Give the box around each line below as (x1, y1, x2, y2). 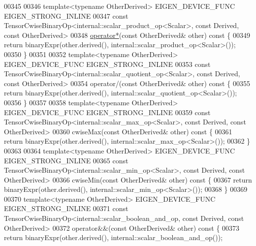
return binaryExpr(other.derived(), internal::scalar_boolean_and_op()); (4, 232, 223, 243)
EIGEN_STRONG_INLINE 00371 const (4, 203, 128, 214)
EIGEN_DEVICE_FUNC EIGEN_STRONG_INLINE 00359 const (4, 107, 211, 117)
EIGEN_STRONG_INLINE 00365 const (4, 155, 128, 165)
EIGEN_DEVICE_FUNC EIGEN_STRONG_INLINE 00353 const (4, 59, 211, 69)
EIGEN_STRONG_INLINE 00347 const (4, 10, 128, 21)
